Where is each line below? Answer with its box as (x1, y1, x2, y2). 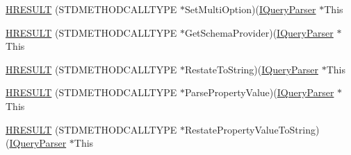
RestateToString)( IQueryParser (184, 62, 318, 76)
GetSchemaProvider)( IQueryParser (184, 25, 334, 39)
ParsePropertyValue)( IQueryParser (184, 85, 334, 100)
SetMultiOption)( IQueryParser (184, 2, 316, 16)
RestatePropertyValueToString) (184, 122, 320, 136)
